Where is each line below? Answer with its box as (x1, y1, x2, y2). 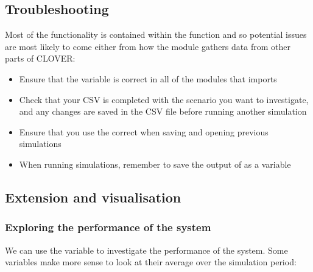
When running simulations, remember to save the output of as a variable (19, 157, 291, 170)
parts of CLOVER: (5, 52, 76, 65)
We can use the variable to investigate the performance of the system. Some (5, 243, 288, 256)
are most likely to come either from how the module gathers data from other (5, 40, 290, 52)
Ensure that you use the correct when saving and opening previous (19, 125, 269, 138)
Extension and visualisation (5, 187, 181, 206)
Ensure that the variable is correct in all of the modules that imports (19, 72, 277, 85)
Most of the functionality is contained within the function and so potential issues (5, 28, 307, 41)
